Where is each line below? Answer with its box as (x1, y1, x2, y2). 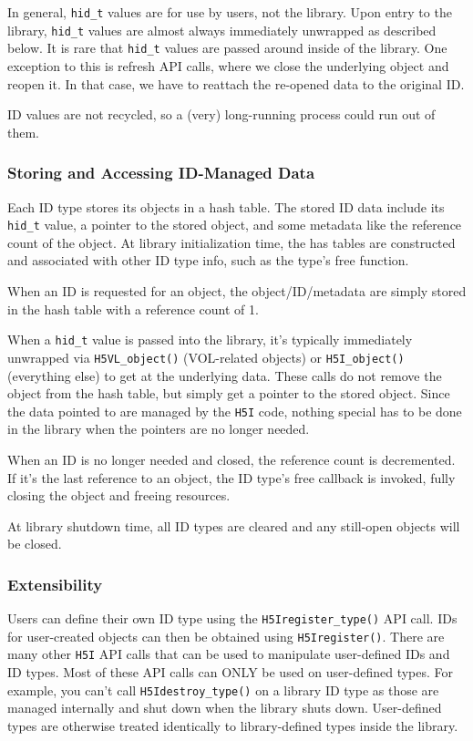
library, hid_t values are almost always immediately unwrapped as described (7, 20, 437, 39)
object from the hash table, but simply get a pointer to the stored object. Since (7, 384, 450, 403)
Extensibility (7, 572, 103, 595)
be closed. (7, 534, 62, 553)
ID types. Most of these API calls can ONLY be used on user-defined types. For (7, 663, 454, 682)
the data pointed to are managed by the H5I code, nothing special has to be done (7, 401, 462, 420)
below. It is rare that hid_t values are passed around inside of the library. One (7, 38, 447, 57)
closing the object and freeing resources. (7, 486, 231, 505)
